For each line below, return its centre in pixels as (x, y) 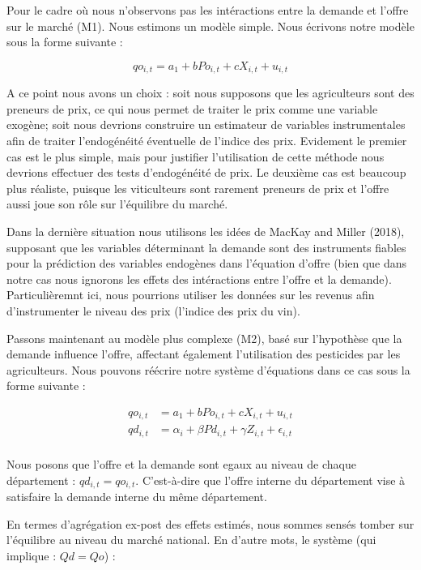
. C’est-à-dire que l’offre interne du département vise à (270, 480)
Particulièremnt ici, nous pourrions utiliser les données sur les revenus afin (191, 295)
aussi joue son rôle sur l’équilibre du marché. (117, 204)
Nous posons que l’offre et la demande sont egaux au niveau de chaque (181, 463)
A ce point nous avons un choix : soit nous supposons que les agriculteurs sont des (210, 93)
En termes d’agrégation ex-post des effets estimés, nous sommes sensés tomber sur (210, 523)
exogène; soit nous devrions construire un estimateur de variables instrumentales (206, 124)
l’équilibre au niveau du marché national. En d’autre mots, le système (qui (191, 540)
